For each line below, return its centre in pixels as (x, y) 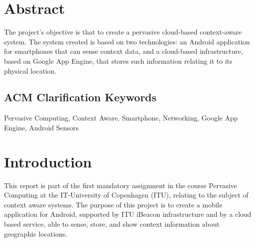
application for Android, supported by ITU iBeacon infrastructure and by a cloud (128, 214)
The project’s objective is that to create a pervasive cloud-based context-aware (123, 32)
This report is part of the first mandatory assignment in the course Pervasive (121, 185)
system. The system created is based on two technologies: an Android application (127, 41)
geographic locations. (36, 233)
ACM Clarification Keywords (80, 97)
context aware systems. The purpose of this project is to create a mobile (113, 204)
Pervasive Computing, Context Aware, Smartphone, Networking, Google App (121, 118)
